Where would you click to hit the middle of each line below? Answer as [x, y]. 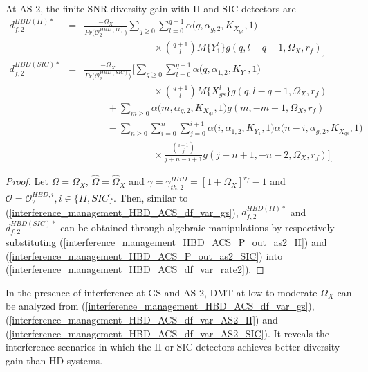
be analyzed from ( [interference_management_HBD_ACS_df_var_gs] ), [160, 306]
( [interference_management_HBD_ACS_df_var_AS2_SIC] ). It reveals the [168, 333]
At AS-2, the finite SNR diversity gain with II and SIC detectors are [151, 8]
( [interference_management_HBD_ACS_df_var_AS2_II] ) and [142, 320]
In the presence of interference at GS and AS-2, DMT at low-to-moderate [162, 292]
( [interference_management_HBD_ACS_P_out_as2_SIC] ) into [144, 255]
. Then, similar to [151, 197]
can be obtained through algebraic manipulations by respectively [197, 227]
